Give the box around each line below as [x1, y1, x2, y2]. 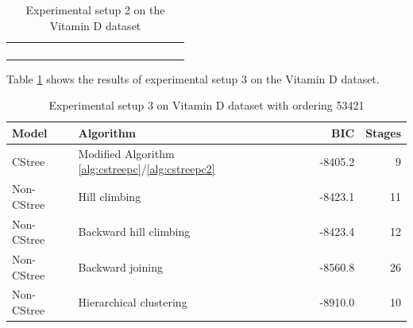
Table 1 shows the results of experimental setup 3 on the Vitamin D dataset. [6, 70, 380, 87]
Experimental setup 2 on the [25, 2, 165, 17]
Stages [365, 124, 401, 141]
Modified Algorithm [78, 145, 175, 161]
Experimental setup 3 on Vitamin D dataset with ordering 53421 [48, 97, 365, 114]
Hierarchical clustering [78, 294, 187, 311]
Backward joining [78, 258, 163, 275]
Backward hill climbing [78, 223, 191, 240]
